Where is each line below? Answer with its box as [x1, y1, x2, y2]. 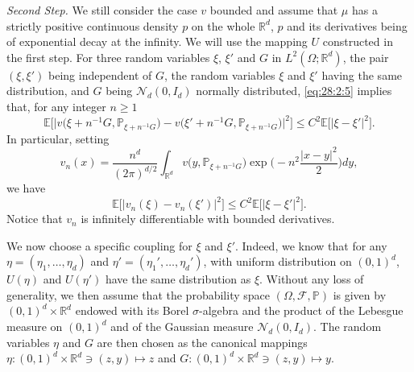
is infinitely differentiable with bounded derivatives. [81, 210, 335, 227]
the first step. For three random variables [6, 48, 210, 65]
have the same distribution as [105, 271, 251, 287]
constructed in [322, 33, 393, 50]
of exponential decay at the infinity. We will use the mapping [6, 33, 308, 50]
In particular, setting [6, 130, 110, 147]
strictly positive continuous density [6, 17, 179, 34]
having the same [321, 66, 403, 83]
